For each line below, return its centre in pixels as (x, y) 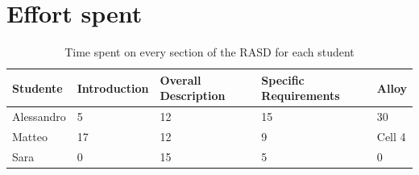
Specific (283, 79)
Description (193, 96)
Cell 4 (391, 136)
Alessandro (39, 117)
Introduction (113, 87)
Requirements (301, 96)
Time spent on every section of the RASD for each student (209, 52)
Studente (37, 87)
